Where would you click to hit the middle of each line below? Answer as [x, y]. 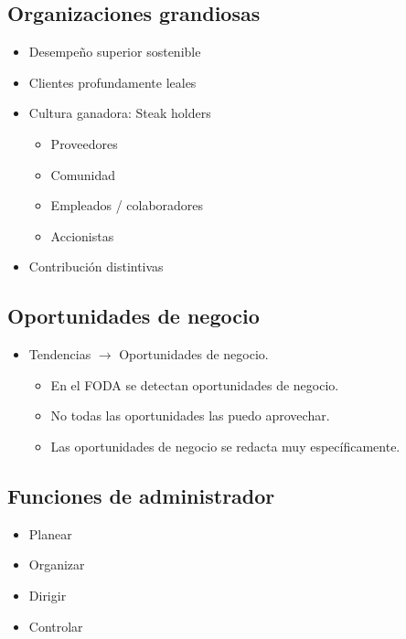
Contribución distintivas [96, 266]
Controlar [56, 626]
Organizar [57, 564]
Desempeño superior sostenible [115, 52]
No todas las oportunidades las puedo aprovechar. [190, 415]
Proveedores [84, 143]
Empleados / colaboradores [127, 205]
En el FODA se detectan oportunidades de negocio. [195, 384]
